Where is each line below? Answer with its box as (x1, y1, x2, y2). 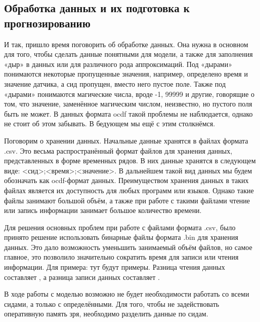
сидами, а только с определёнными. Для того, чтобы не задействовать (4, 298, 220, 309)
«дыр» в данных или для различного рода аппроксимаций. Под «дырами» (4, 58, 233, 69)
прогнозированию (4, 15, 91, 30)
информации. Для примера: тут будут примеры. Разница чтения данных (4, 262, 225, 272)
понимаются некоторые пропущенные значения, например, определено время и (4, 68, 248, 79)
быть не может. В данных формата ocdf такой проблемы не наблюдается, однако (4, 108, 253, 119)
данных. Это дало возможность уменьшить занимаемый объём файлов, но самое (4, 241, 252, 252)
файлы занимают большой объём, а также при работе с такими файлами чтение (4, 195, 250, 205)
